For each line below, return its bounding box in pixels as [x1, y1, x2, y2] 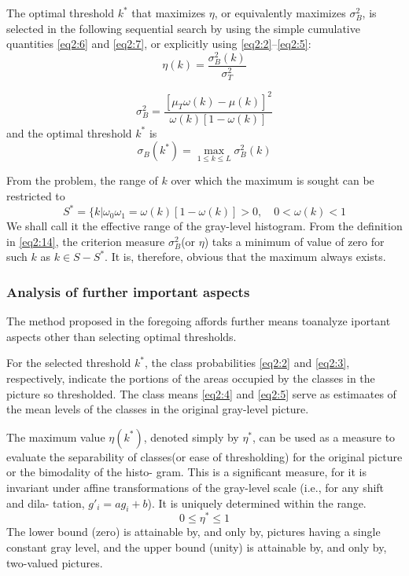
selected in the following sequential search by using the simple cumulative [6, 20, 360, 36]
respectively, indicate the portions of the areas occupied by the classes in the [6, 369, 375, 386]
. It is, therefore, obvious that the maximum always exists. [105, 248, 386, 265]
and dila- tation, [6, 494, 85, 511]
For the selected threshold [6, 354, 131, 371]
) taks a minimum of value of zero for [204, 233, 385, 249]
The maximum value [6, 428, 105, 445]
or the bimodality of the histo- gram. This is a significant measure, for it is [6, 464, 367, 480]
